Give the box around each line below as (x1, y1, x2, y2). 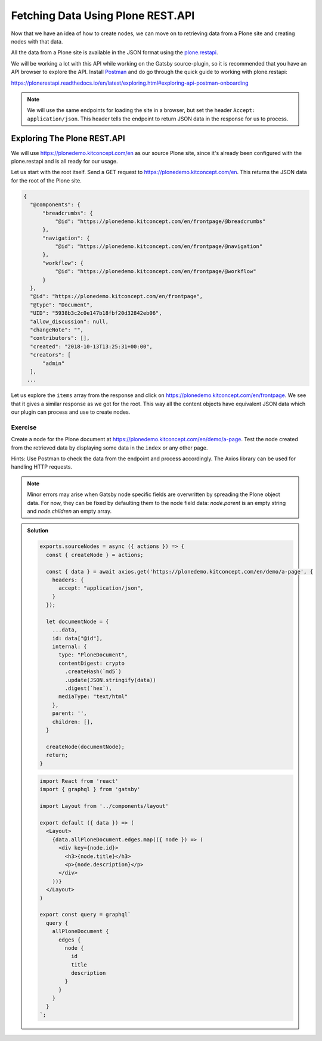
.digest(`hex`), (64, 684, 113, 692)
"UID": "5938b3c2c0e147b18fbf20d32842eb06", (30, 310, 162, 317)
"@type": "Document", (30, 301, 94, 308)
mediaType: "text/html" (58, 693, 128, 700)
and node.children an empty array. (27, 507, 112, 515)
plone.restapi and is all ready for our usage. (11, 157, 118, 165)
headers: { (52, 576, 84, 583)
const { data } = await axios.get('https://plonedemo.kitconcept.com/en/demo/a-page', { (45, 568, 313, 575)
